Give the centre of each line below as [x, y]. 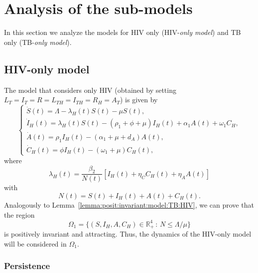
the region [19, 214]
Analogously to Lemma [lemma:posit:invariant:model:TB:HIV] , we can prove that [129, 205]
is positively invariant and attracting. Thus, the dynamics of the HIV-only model [128, 234]
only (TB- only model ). [38, 42]
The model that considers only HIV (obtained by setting [90, 90]
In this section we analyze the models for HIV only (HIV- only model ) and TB [123, 32]
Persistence [27, 266]
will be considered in [35, 243]
